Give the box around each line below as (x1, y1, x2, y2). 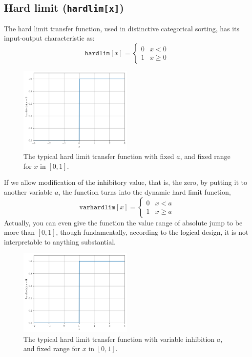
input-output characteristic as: (4, 33, 95, 43)
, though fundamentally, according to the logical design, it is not (56, 227, 249, 237)
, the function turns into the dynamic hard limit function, (58, 187, 231, 197)
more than (4, 227, 35, 237)
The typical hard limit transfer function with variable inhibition (23, 334, 215, 344)
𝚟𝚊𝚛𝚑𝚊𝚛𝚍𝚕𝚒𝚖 (79, 203, 116, 211)
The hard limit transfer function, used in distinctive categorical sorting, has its (4, 23, 240, 33)
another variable (4, 187, 53, 197)
